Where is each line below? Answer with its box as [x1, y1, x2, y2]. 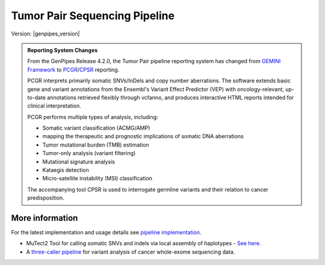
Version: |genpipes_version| [11, 30, 80, 37]
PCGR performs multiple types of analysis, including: [27, 113, 159, 120]
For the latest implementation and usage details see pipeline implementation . [11, 229, 202, 236]
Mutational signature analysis [42, 158, 116, 165]
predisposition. [27, 194, 64, 201]
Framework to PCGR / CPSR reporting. [27, 66, 120, 73]
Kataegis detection [42, 166, 90, 174]
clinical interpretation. [27, 102, 81, 109]
